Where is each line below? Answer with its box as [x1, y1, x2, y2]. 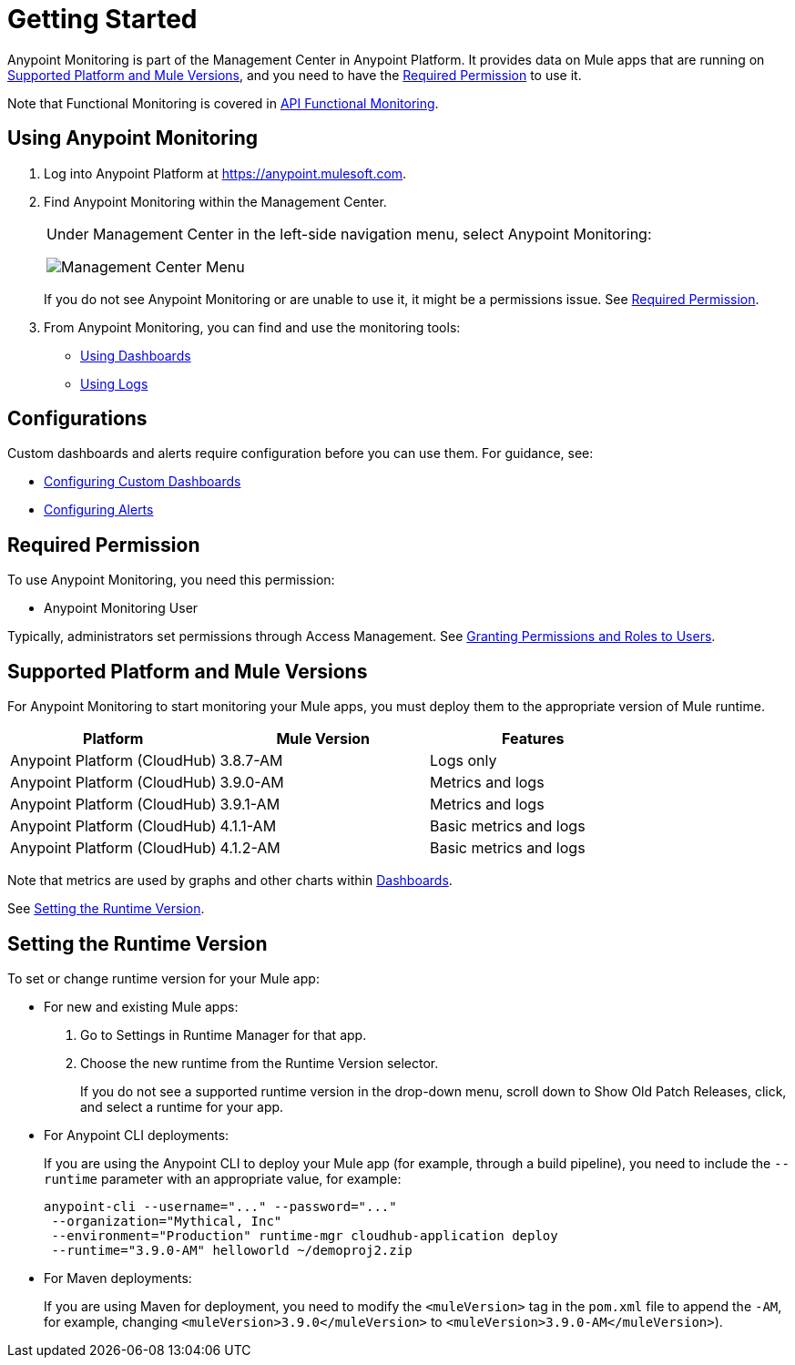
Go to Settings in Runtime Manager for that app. [80, 1026, 367, 1043]
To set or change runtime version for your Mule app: [7, 970, 320, 986]
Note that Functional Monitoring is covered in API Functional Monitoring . [7, 95, 439, 111]
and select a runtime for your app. [80, 1098, 284, 1115]
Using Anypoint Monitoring [7, 127, 258, 150]
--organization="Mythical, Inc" [51, 1213, 282, 1228]
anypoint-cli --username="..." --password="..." [44, 1198, 397, 1214]
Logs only [430, 751, 497, 770]
